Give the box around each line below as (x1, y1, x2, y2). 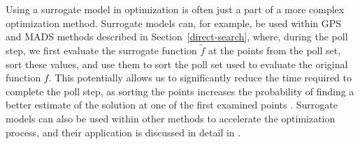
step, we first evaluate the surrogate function (6, 43, 197, 57)
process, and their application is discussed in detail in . (6, 125, 241, 139)
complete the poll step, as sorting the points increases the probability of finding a (6, 83, 354, 98)
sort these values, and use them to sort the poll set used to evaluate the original (6, 56, 348, 71)
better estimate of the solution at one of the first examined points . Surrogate (6, 97, 338, 112)
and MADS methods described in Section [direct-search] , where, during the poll (6, 29, 348, 44)
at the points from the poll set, (208, 43, 341, 57)
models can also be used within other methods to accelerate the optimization (6, 111, 336, 125)
